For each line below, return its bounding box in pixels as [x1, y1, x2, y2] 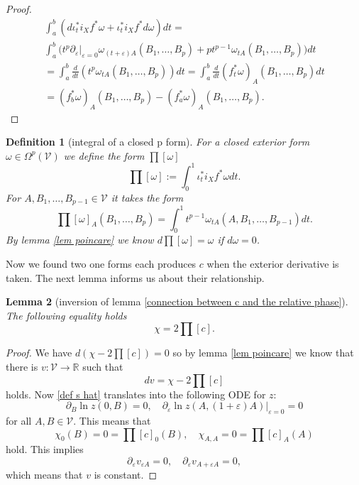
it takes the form [111, 190, 184, 205]
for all [6, 413, 32, 427]
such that [82, 359, 123, 374]
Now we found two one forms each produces [6, 256, 197, 271]
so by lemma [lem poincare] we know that [172, 345, 354, 360]
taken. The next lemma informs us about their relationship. [6, 270, 265, 285]
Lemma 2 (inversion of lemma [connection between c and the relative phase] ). [6, 294, 348, 309]
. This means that [73, 413, 151, 427]
